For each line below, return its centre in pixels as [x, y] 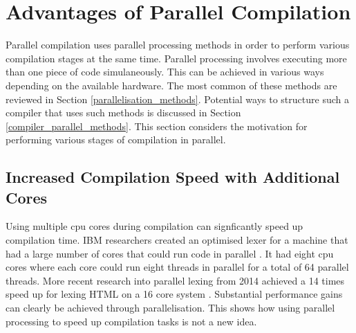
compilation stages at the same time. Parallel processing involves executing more [176, 58]
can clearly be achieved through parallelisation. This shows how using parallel [170, 308]
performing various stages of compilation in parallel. [116, 139]
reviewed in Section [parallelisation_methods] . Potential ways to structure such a [177, 99]
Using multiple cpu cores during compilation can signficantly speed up [154, 226]
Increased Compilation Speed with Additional [173, 177]
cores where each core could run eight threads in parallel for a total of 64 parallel [177, 267]
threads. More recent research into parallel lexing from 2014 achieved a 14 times [175, 280]
